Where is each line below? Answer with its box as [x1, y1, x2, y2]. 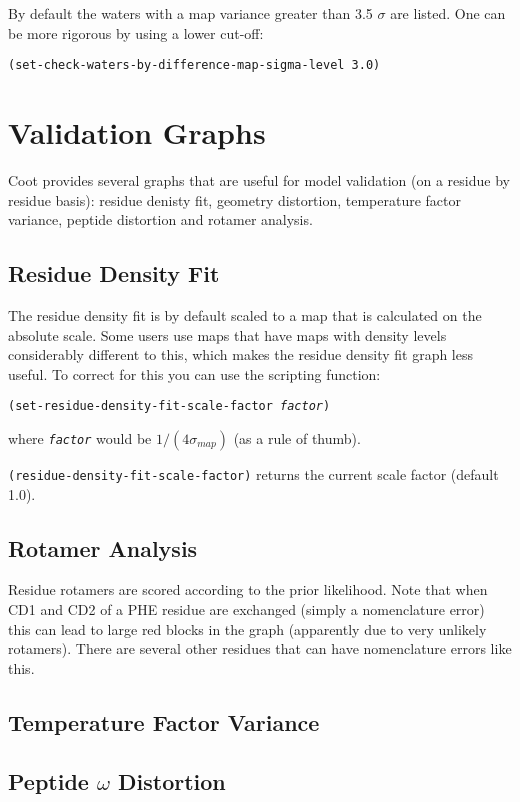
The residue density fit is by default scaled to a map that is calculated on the [8, 304, 482, 325]
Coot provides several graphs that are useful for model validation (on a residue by [8, 169, 510, 190]
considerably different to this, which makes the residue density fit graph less [8, 344, 474, 365]
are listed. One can [390, 3, 506, 23]
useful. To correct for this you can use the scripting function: [8, 363, 381, 384]
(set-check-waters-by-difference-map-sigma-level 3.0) [8, 58, 381, 73]
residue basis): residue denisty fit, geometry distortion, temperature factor [8, 189, 462, 210]
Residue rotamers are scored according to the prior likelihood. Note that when [8, 579, 488, 600]
